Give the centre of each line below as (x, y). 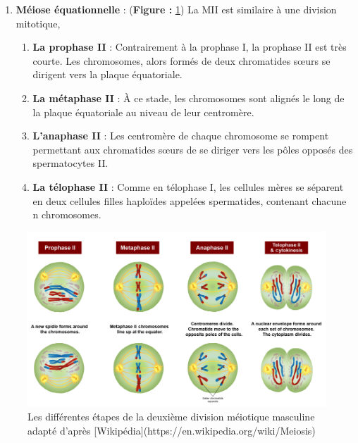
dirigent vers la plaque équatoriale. (107, 74)
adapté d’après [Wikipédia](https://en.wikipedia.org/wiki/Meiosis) (172, 430)
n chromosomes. (67, 214)
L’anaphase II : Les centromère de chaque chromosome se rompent (181, 136)
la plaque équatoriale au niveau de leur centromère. (143, 112)
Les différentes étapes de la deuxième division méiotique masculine (171, 417)
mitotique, (38, 23)
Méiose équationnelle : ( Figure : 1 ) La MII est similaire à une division (176, 9)
